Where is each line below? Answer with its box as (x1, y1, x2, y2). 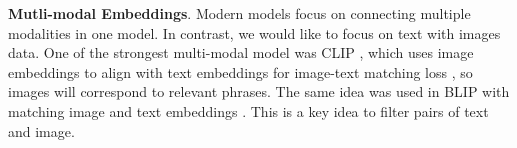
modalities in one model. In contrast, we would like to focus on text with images (8, 22, 501, 43)
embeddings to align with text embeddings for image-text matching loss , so (8, 61, 473, 82)
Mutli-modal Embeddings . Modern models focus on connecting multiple (8, 3, 471, 23)
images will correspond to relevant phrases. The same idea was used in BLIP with (8, 81, 510, 102)
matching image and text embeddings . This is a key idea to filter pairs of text (8, 100, 489, 121)
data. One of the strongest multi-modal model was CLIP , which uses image (8, 42, 474, 63)
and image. (8, 120, 75, 141)
